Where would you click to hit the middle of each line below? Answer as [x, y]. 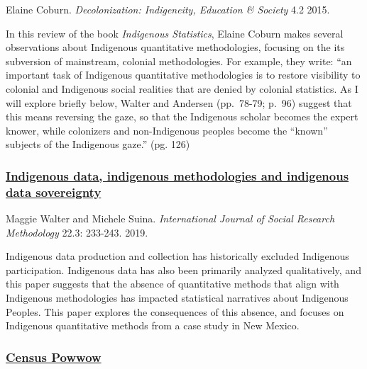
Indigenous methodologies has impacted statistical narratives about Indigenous [177, 298]
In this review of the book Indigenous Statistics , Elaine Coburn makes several [175, 33]
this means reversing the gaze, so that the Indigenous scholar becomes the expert [182, 117]
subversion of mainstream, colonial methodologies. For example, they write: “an [179, 61]
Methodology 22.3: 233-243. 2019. [77, 232]
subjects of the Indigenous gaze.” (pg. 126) [98, 144]
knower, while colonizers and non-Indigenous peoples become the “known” [167, 130]
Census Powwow [54, 357]
